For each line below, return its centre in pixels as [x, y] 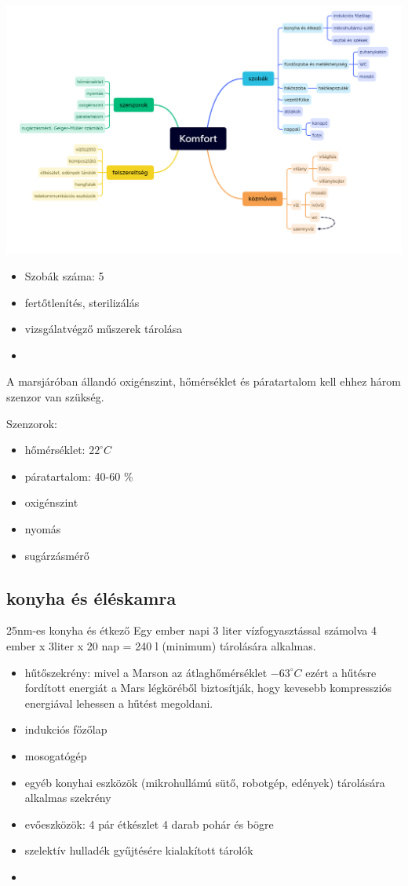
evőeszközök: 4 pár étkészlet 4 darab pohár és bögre [149, 824]
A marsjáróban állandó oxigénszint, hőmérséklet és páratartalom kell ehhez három [204, 381]
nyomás [43, 529]
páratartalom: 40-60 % [79, 476]
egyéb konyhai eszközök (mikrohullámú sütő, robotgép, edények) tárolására [205, 782]
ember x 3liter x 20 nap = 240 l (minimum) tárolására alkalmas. [161, 646]
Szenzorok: [32, 423]
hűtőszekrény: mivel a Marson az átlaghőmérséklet [146, 672]
